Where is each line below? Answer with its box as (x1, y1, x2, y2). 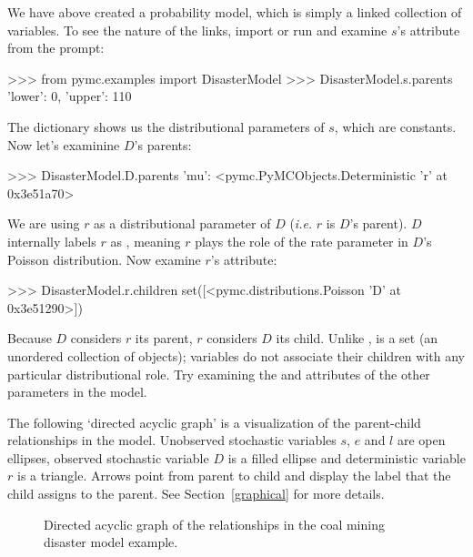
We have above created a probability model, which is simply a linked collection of (7, 3, 462, 21)
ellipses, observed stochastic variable (7, 448, 209, 467)
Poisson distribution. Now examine (7, 249, 201, 268)
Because (7, 329, 52, 348)
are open (397, 430, 446, 450)
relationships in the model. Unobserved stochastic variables (7, 430, 337, 450)
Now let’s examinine (7, 135, 120, 154)
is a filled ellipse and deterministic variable (227, 448, 466, 467)
